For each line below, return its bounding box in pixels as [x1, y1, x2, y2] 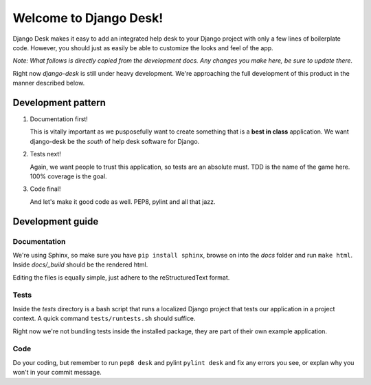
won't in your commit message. [12, 368, 102, 377]
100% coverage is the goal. [30, 172, 107, 180]
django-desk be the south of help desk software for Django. [30, 137, 200, 145]
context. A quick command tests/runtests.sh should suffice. [12, 314, 196, 323]
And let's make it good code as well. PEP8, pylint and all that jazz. [30, 197, 216, 206]
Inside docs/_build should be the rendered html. [12, 260, 148, 269]
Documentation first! [30, 115, 89, 123]
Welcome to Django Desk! [12, 10, 164, 25]
